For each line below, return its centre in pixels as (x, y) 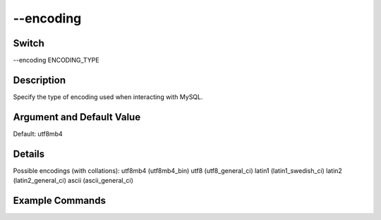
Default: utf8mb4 (38, 134)
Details (29, 154)
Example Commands (59, 200)
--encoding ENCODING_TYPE (56, 60)
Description (40, 80)
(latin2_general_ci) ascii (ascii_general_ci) (73, 181)
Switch (29, 43)
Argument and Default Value (77, 117)
